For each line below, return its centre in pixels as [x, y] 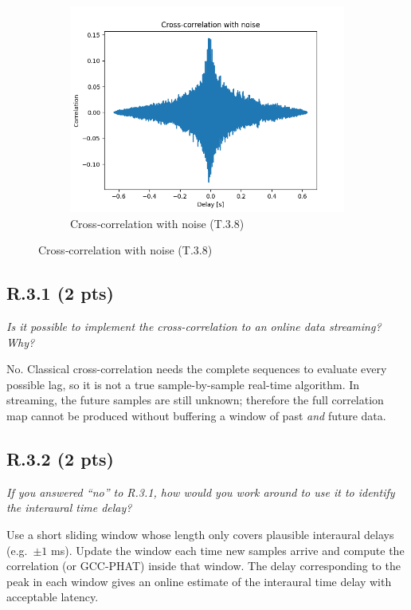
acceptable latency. [53, 597]
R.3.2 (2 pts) [60, 458]
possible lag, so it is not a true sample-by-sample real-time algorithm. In [183, 384]
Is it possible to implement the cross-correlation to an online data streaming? [194, 326]
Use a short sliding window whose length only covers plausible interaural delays [200, 534]
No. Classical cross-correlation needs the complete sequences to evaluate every [197, 369]
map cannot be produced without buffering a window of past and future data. [196, 415]
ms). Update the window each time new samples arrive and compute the [228, 550]
